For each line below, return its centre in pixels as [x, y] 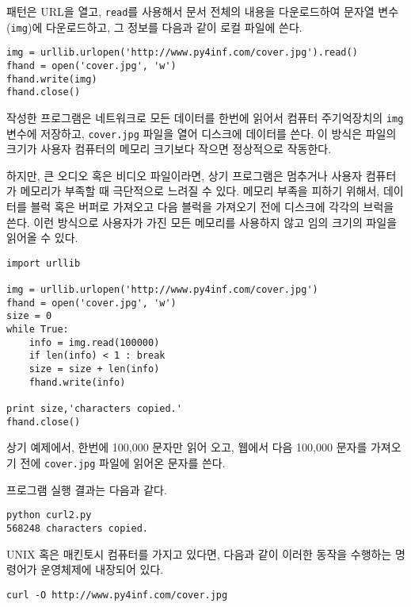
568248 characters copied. [77, 528]
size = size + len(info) [94, 369]
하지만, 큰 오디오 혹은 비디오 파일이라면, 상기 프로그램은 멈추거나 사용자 [185, 175]
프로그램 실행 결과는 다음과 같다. [87, 489]
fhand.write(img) [52, 79]
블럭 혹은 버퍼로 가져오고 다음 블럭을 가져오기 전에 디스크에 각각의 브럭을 [212, 207]
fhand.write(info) [77, 382]
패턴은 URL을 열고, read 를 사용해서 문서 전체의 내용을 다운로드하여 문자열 [190, 11]
